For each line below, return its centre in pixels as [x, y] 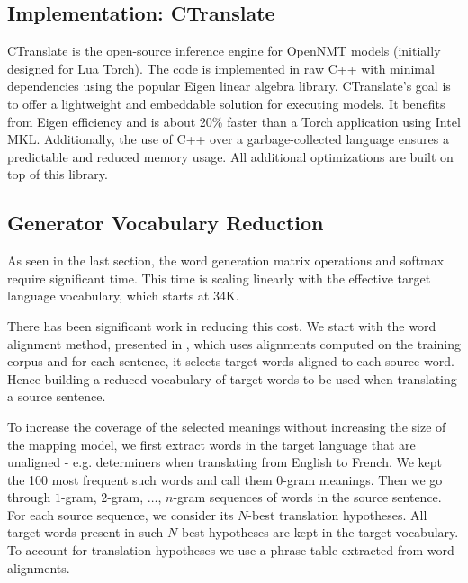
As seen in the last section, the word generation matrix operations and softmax [226, 260]
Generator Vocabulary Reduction [166, 223]
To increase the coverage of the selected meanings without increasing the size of [227, 426]
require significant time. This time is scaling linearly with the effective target [219, 278]
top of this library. [58, 174]
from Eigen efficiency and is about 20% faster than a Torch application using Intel [234, 121]
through [29, 497]
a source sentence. [57, 396]
